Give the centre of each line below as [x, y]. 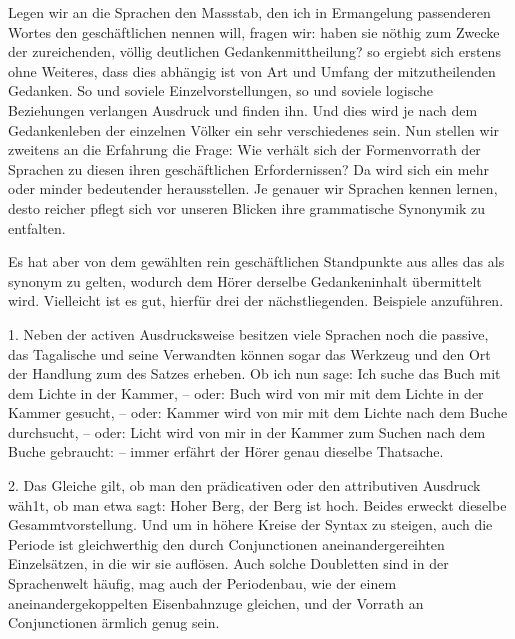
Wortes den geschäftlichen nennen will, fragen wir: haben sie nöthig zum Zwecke [254, 31]
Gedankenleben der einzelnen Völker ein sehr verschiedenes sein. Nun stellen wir [254, 129]
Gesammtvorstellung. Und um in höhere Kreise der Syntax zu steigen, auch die [250, 524]
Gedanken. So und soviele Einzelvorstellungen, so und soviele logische [220, 90]
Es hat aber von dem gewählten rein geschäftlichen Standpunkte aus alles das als [256, 261]
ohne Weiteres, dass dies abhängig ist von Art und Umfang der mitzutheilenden [252, 70]
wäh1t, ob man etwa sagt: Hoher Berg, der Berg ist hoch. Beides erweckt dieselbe [257, 504]
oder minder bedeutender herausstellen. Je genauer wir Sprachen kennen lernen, [253, 188]
